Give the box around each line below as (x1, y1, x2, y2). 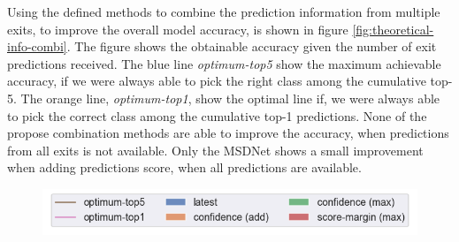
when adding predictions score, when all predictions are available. (7, 158, 362, 177)
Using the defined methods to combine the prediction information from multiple (7, 3, 440, 20)
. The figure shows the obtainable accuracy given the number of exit (66, 37, 437, 56)
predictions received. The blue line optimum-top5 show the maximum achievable (7, 54, 441, 72)
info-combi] (7, 37, 67, 56)
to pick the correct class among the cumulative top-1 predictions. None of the (7, 106, 427, 125)
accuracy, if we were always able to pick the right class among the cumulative (7, 72, 426, 90)
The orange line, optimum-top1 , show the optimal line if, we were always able (20, 88, 440, 107)
